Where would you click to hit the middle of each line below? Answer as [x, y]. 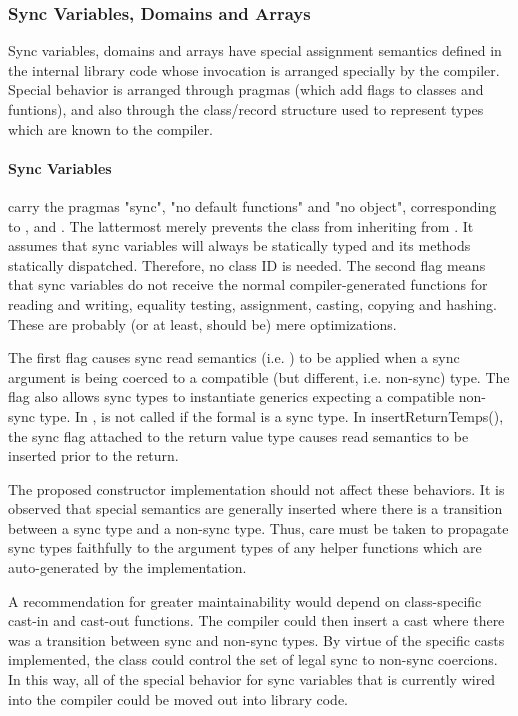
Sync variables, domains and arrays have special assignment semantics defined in [255, 50]
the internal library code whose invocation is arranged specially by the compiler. [254, 69]
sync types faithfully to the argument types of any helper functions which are [245, 547]
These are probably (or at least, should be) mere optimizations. [202, 323]
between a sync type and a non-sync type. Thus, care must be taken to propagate [258, 527]
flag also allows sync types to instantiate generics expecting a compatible [231, 396]
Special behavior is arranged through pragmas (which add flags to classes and [246, 89]
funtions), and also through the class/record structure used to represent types [246, 109]
